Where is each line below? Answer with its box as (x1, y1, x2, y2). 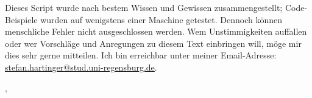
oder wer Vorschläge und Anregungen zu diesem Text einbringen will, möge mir (5, 37, 302, 49)
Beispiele (5, 13, 38, 26)
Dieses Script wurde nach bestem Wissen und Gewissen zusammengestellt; (5, 1, 283, 13)
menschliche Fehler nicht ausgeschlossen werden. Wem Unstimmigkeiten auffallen (5, 25, 307, 38)
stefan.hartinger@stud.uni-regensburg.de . (5, 60, 157, 73)
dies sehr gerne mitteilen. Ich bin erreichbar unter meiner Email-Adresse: (5, 49, 277, 61)
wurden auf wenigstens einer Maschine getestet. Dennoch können (40, 13, 283, 26)
